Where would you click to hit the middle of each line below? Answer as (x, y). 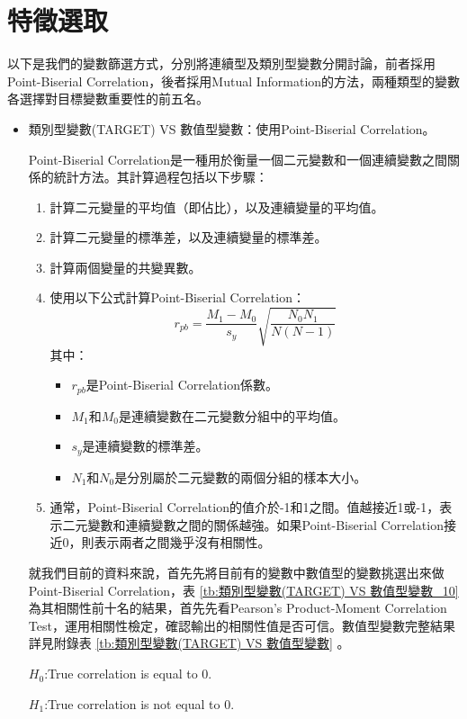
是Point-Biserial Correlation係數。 (182, 385)
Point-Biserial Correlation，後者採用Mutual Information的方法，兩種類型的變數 (234, 81)
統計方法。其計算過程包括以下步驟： (161, 177)
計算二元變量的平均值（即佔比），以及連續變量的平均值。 (217, 207)
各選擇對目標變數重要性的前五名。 (108, 99)
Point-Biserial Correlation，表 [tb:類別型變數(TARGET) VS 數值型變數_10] (243, 590)
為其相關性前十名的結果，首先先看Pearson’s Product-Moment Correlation (238, 608)
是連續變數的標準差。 (145, 446)
